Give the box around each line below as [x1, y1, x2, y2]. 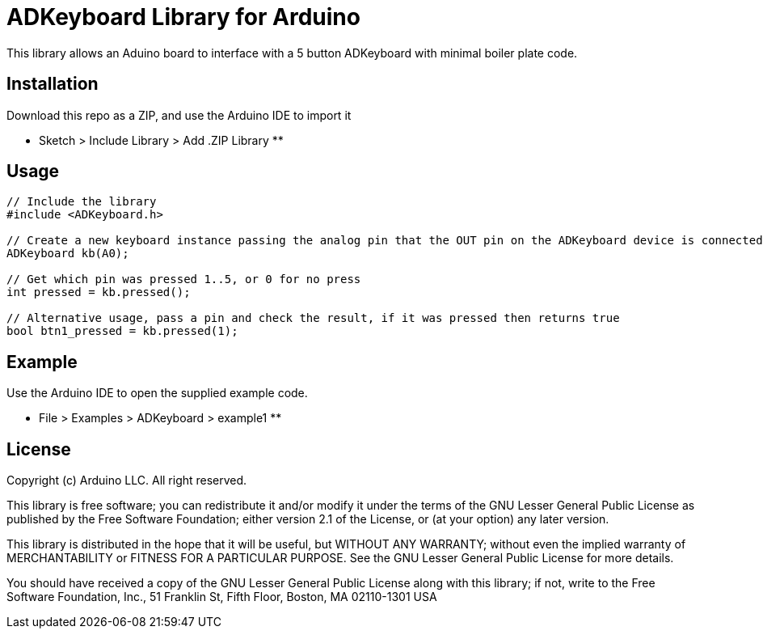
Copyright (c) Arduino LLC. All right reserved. [6, 473, 247, 488]
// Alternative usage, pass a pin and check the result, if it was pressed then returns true [6, 311, 620, 325]
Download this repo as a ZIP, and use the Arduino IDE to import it [6, 108, 352, 122]
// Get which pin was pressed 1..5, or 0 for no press [6, 273, 361, 286]
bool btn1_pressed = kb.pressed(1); [6, 324, 238, 338]
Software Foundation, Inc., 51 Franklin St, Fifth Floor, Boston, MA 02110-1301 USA [6, 590, 437, 604]
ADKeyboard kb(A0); [6, 247, 129, 260]
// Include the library [6, 195, 157, 209]
